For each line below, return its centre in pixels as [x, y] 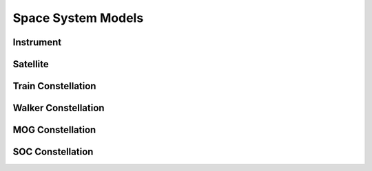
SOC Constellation [53, 152]
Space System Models [78, 18]
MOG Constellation [54, 130]
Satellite [31, 64]
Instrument [37, 42]
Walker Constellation [59, 108]
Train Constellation [54, 86]
